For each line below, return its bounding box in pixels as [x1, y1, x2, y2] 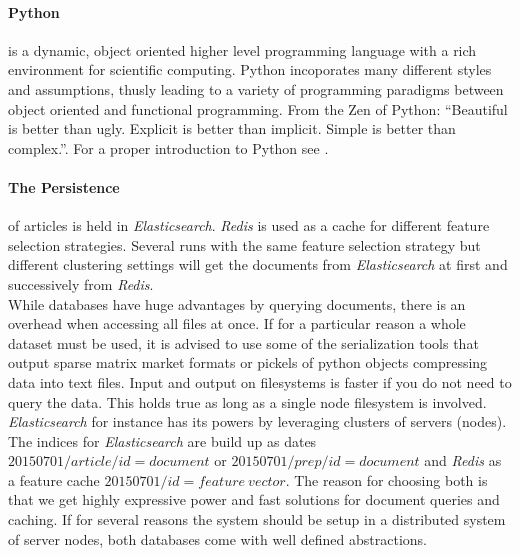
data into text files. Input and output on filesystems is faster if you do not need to [8, 371, 512, 392]
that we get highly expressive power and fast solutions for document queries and [8, 489, 500, 510]
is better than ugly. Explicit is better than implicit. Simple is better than [8, 118, 456, 139]
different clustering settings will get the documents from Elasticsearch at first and [8, 254, 508, 275]
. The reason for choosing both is [285, 469, 488, 490]
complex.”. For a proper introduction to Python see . [8, 137, 329, 158]
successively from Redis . [8, 273, 154, 294]
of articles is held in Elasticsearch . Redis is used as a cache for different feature [8, 215, 490, 236]
